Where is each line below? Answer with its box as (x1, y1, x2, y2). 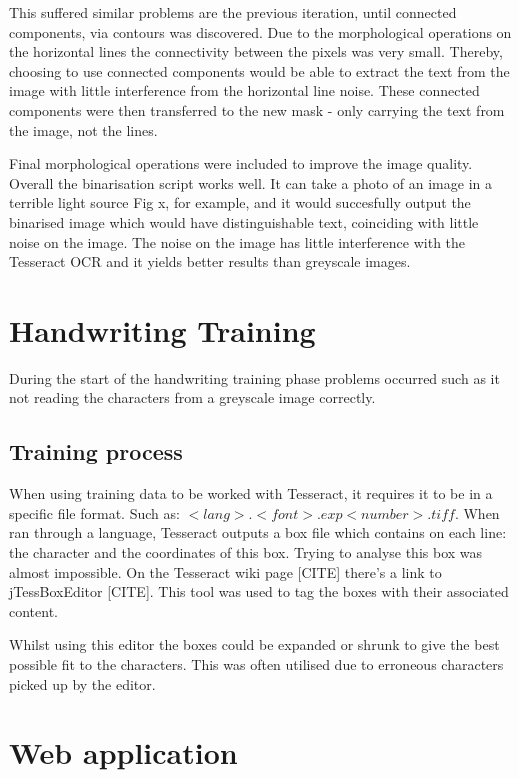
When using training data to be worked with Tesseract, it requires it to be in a (9, 483, 493, 504)
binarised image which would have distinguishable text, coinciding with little (9, 211, 479, 232)
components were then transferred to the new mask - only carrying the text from (9, 99, 505, 120)
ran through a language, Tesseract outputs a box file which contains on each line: (9, 522, 507, 543)
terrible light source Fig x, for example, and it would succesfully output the (9, 192, 471, 213)
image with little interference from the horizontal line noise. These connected (9, 80, 480, 101)
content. (9, 600, 58, 621)
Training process (9, 436, 183, 467)
